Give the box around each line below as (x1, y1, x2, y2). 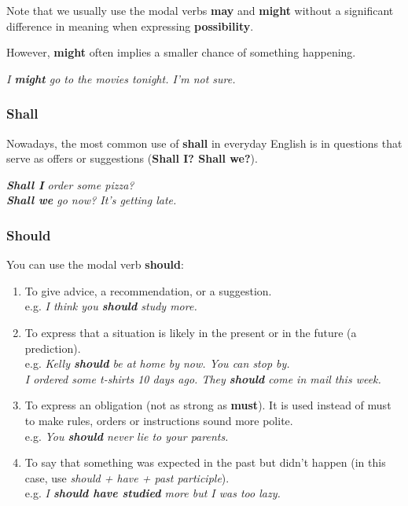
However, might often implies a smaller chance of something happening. (6, 44, 356, 60)
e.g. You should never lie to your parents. (24, 427, 229, 444)
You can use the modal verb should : (6, 256, 184, 273)
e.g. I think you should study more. (24, 298, 197, 314)
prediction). (24, 339, 81, 356)
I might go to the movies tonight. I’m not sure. (6, 70, 236, 86)
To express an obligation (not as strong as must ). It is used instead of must (24, 397, 391, 413)
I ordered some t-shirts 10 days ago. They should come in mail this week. (24, 370, 381, 387)
